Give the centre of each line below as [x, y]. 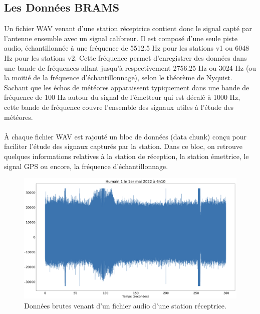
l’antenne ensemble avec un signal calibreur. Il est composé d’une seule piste [121, 38]
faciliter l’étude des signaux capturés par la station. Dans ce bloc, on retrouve [123, 146]
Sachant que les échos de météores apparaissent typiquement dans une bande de [127, 87]
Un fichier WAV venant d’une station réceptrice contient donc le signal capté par [128, 28]
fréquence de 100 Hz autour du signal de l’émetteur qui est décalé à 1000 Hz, [122, 97]
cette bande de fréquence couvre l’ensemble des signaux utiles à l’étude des [119, 107]
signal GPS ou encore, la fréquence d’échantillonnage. [86, 166]
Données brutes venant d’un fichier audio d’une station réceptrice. [125, 305]
